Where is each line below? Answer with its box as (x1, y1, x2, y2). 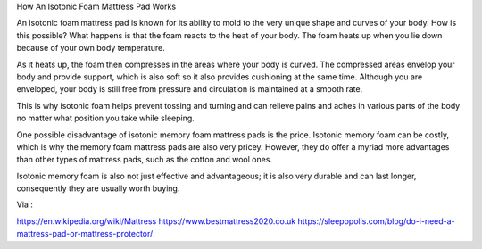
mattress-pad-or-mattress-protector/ (16, 228, 154, 239)
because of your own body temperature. (16, 43, 165, 54)
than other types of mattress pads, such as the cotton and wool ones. (16, 154, 272, 165)
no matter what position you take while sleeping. (16, 112, 195, 124)
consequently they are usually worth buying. (16, 183, 180, 194)
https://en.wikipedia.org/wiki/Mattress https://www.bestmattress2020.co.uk (16, 215, 296, 227)
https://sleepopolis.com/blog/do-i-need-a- (297, 215, 455, 227)
